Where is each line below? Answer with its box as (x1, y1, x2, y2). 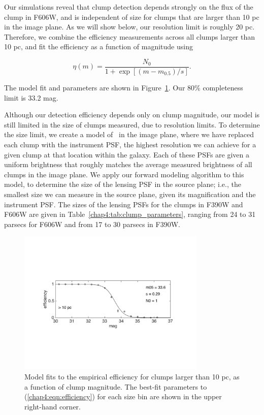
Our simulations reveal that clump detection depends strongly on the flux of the (4, 2, 253, 12)
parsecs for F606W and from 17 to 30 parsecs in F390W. (4, 218, 180, 229)
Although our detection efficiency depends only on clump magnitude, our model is (4, 109, 260, 120)
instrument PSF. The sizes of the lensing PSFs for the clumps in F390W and (4, 199, 243, 209)
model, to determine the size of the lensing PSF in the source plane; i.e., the (4, 179, 241, 189)
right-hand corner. (24, 401, 81, 411)
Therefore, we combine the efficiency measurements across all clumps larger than (4, 31, 255, 42)
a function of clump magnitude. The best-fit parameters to (24, 381, 207, 392)
